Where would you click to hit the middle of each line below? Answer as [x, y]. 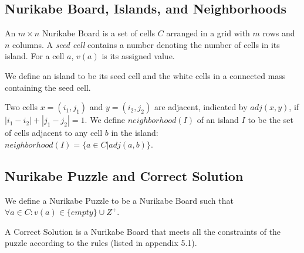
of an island [218, 120]
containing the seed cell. [48, 87]
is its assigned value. [138, 56]
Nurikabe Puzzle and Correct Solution [124, 175]
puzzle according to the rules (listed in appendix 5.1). [101, 243]
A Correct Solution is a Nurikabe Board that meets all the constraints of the [143, 231]
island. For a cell [35, 56]
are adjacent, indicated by [201, 107]
